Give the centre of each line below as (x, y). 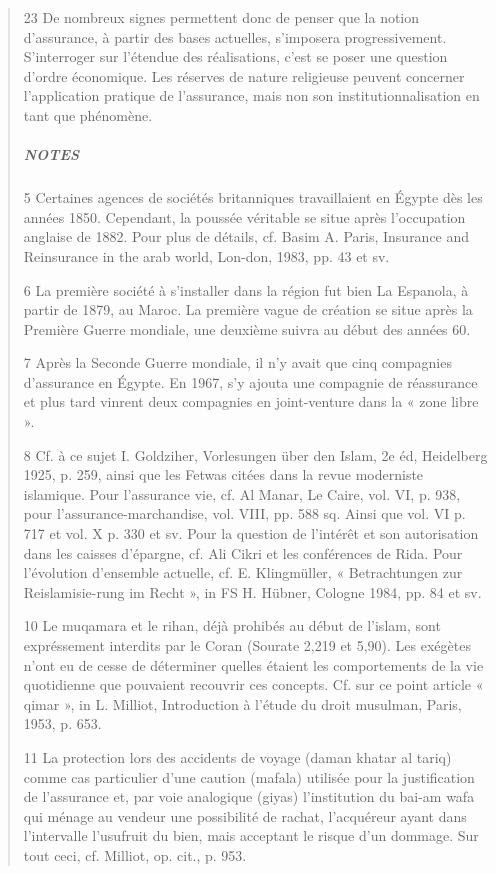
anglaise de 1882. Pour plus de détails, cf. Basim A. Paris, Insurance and (246, 236)
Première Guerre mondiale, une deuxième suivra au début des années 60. (247, 328)
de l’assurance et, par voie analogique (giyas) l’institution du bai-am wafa (249, 796)
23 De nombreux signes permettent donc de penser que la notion (221, 17)
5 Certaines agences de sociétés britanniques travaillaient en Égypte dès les (253, 197)
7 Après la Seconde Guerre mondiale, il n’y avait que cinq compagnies (237, 362)
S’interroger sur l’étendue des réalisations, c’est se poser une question (235, 56)
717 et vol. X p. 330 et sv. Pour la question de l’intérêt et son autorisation (251, 533)
